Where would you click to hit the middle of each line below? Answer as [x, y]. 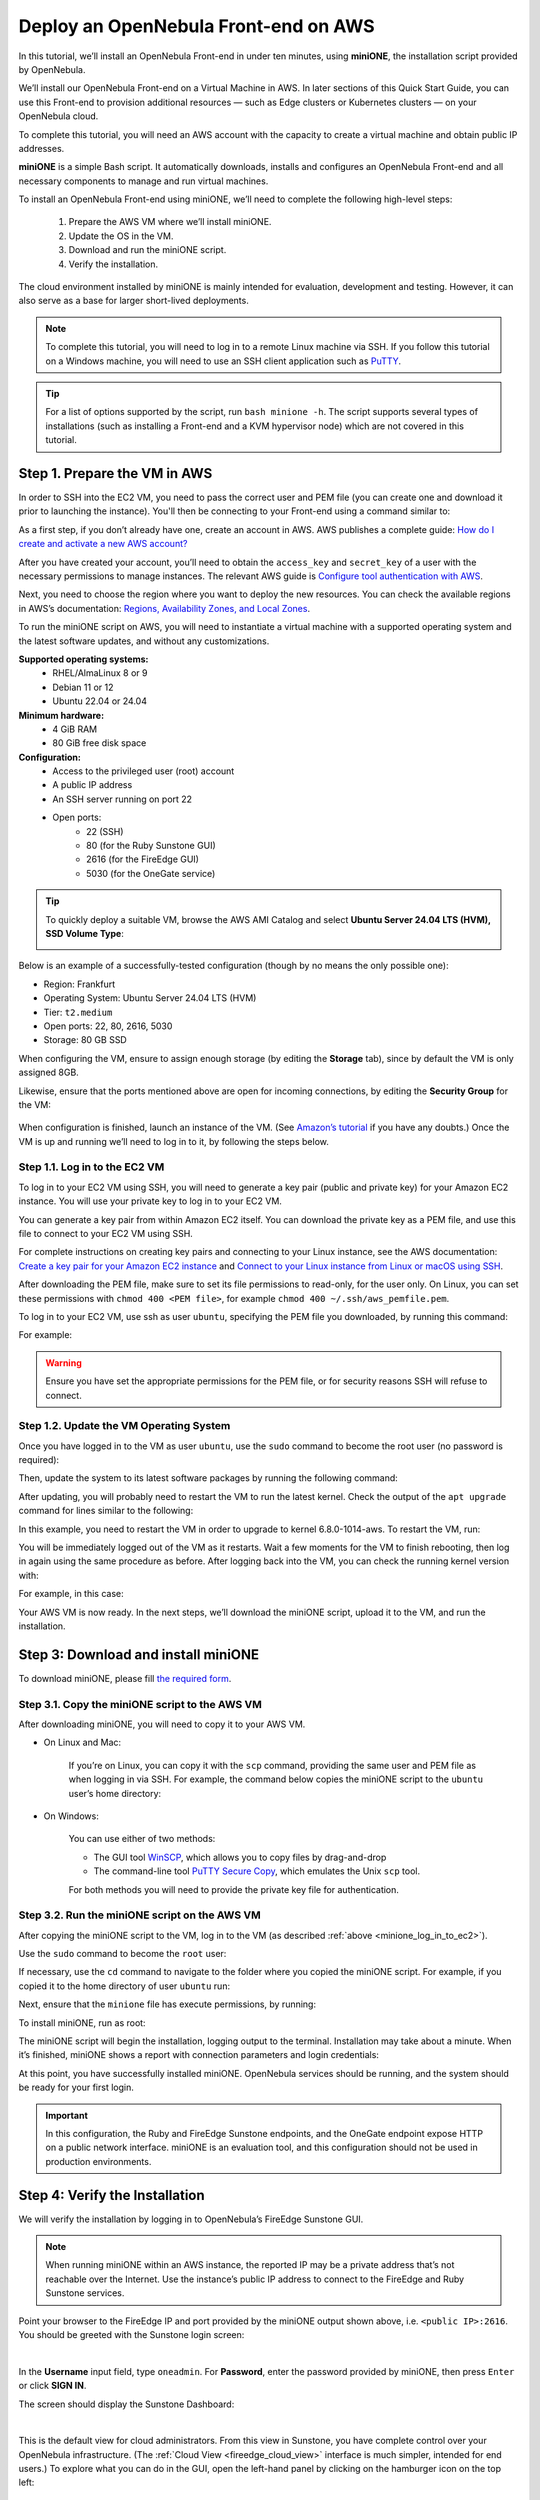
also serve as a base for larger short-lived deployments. [133, 301]
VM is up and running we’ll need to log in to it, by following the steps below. [173, 1141]
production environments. [98, 2161]
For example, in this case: [71, 1594]
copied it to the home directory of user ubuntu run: [124, 1986]
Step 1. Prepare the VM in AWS [115, 473]
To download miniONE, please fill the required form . [125, 1678]
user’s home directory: [115, 1793]
